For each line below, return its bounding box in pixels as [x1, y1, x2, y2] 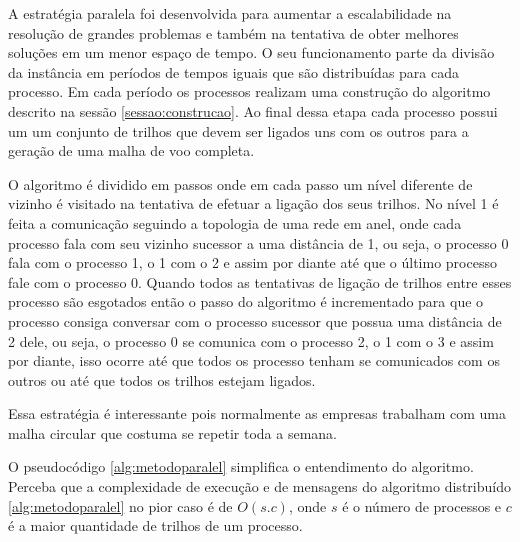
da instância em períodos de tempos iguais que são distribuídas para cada [8, 61, 459, 82]
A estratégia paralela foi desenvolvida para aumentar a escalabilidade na [8, 3, 452, 23]
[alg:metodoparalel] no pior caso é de [8, 495, 233, 516]
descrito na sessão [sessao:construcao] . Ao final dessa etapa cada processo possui [8, 100, 498, 121]
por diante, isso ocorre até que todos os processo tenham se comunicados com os [8, 350, 500, 371]
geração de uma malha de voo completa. [8, 140, 255, 161]
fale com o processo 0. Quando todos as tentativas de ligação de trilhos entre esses [8, 271, 512, 292]
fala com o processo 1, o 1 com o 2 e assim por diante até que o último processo [8, 252, 497, 273]
